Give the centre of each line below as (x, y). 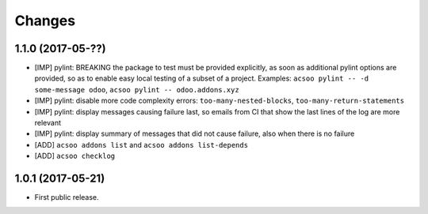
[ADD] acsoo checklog (75, 156)
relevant (48, 123)
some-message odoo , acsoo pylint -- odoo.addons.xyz (137, 89)
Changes (45, 21)
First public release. (67, 197)
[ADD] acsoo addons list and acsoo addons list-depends (141, 145)
